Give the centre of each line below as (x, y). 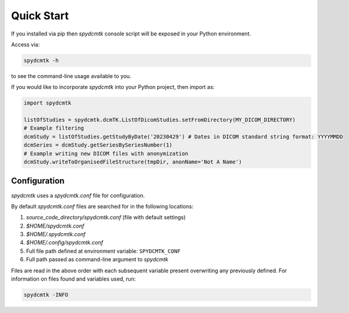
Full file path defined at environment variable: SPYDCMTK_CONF (103, 251)
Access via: (25, 44)
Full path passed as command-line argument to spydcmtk (97, 260)
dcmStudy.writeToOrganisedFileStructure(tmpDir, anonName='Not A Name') (133, 162)
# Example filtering (54, 128)
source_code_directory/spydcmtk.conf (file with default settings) (106, 217)
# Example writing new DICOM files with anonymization (106, 153)
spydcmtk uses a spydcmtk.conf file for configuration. (78, 195)
